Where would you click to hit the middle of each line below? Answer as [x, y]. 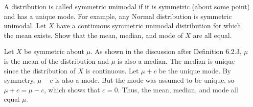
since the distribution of [40, 70]
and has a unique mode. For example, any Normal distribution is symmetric [118, 16]
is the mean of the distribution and [57, 61]
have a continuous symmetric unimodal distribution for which [149, 26]
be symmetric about [54, 51]
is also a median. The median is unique [176, 61]
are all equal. [212, 35]
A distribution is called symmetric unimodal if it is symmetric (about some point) [127, 6]
